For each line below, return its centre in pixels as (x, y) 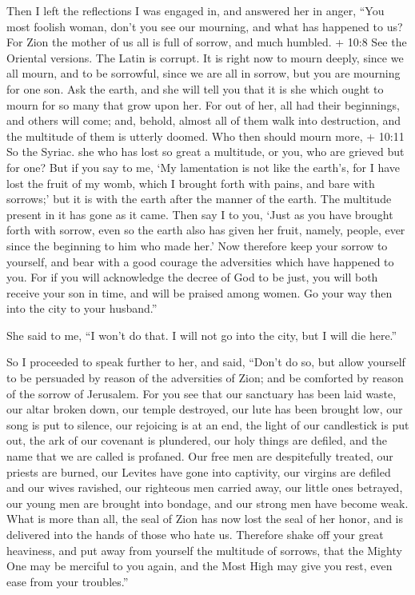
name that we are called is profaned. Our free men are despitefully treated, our (200, 456)
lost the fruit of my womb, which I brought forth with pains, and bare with (191, 183)
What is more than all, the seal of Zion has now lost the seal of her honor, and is (205, 519)
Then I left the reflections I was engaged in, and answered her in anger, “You (196, 10)
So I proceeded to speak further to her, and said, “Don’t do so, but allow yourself (206, 362)
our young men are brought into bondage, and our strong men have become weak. (207, 503)
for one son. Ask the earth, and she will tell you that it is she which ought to (195, 88)
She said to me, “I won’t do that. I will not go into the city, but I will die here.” (202, 335)
